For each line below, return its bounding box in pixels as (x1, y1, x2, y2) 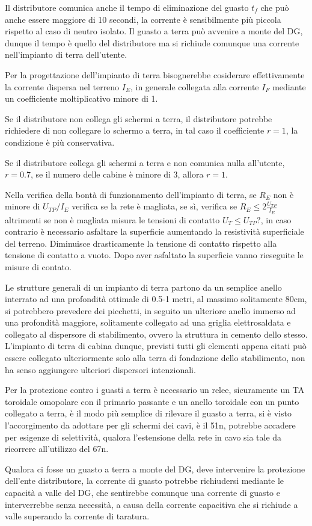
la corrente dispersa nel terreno (5, 80, 120, 93)
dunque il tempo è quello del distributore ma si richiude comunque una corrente (5, 36, 299, 49)
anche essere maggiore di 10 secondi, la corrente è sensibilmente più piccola (5, 13, 281, 25)
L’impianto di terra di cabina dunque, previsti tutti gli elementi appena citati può (5, 339, 307, 352)
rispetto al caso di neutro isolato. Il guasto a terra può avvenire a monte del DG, (5, 25, 303, 37)
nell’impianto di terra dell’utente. (5, 48, 127, 61)
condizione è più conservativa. (5, 135, 115, 148)
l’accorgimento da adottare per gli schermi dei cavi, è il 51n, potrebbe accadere (5, 419, 296, 432)
